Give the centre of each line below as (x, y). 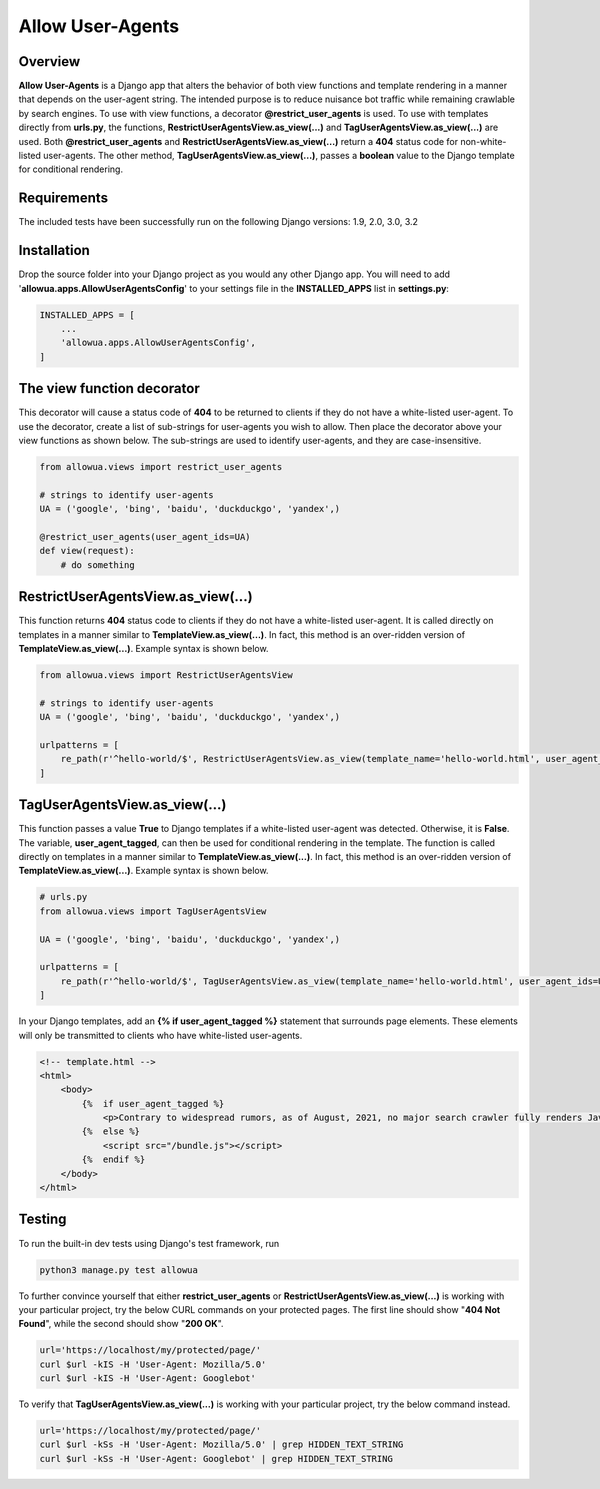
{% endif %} (113, 1159)
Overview (49, 61)
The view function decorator (109, 388)
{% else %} (110, 1131)
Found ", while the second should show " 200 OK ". (121, 1324)
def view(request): (87, 551)
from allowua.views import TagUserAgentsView (153, 911)
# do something (97, 564)
